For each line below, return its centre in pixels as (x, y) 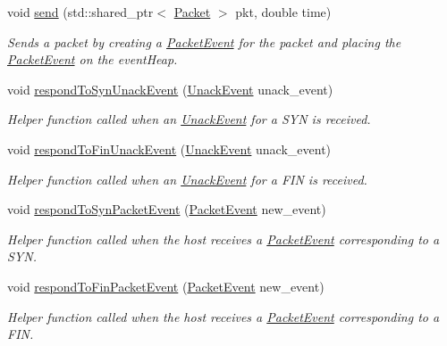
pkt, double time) (283, 12)
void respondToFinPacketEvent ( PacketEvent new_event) (166, 286)
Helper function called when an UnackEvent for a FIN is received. (187, 179)
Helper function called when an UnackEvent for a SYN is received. (189, 119)
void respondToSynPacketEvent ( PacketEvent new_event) (167, 209)
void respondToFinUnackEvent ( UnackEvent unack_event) (169, 148)
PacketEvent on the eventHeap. (93, 59)
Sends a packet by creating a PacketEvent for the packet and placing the (204, 41)
